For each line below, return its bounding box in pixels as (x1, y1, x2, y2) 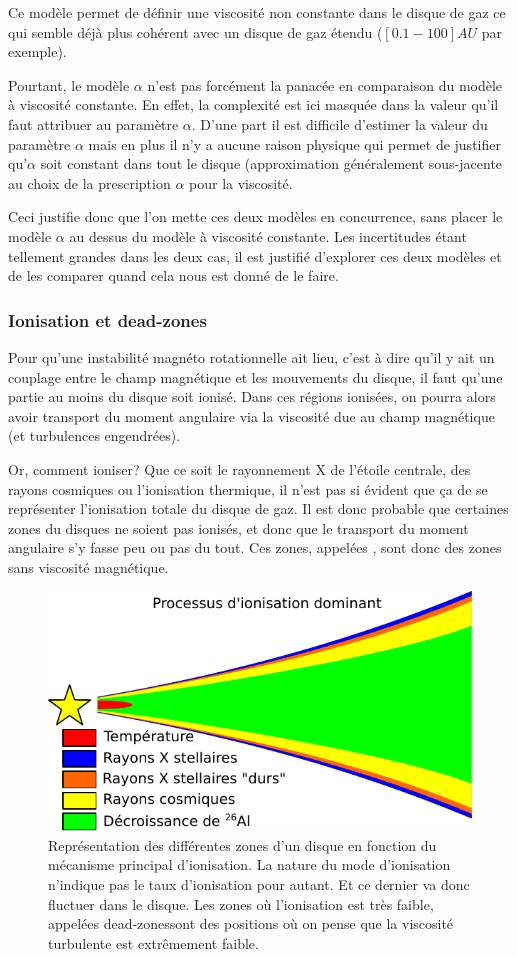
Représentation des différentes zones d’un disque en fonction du (48, 834, 437, 855)
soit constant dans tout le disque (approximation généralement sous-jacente (40, 153, 503, 174)
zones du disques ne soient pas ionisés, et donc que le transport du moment (8, 517, 469, 538)
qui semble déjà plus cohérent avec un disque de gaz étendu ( (8, 21, 383, 42)
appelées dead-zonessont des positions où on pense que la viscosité (48, 913, 454, 934)
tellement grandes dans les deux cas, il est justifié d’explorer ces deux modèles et (8, 245, 502, 266)
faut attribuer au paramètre (8, 113, 179, 134)
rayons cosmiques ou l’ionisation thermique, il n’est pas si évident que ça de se (8, 478, 488, 499)
